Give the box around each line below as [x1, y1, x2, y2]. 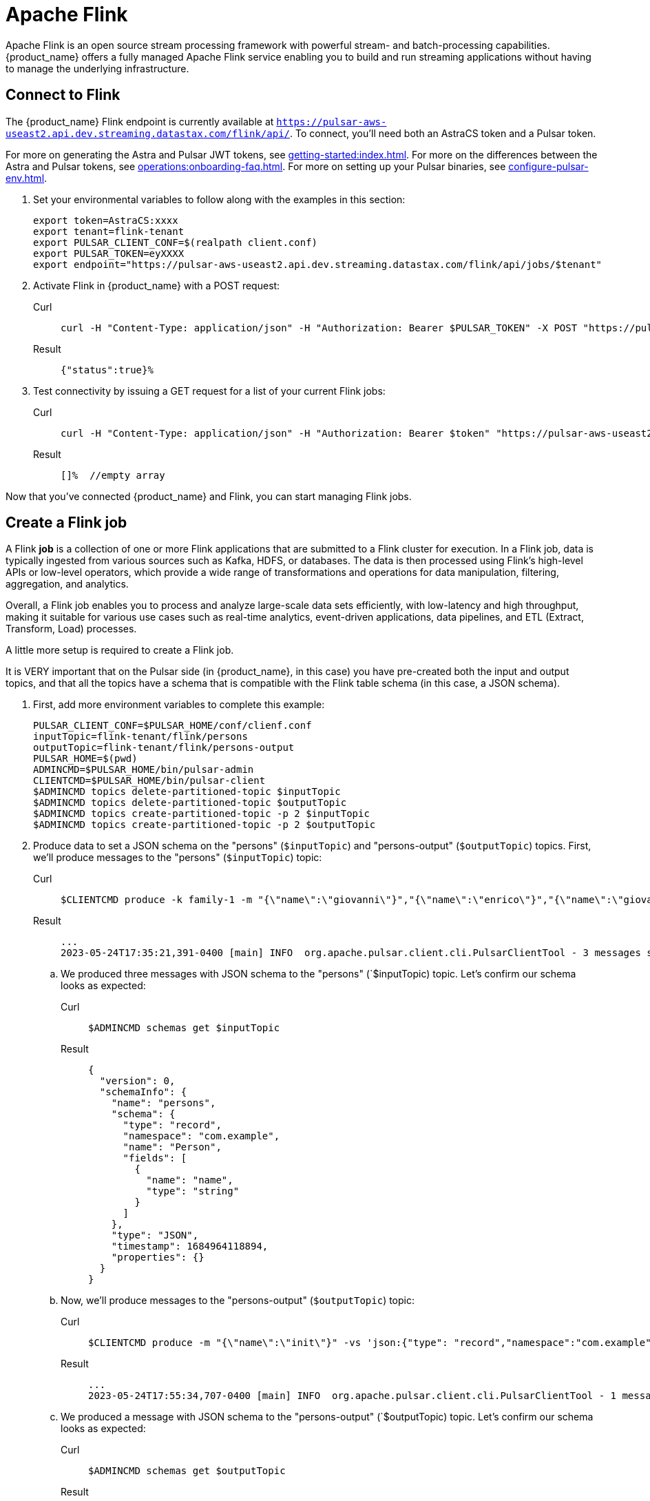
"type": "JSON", [111, 1230, 199, 1241]
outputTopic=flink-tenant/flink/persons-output [33, 742, 295, 754]
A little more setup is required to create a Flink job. [6, 644, 234, 656]
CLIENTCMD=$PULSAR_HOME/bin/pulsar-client [33, 775, 266, 787]
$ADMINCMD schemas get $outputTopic [88, 1465, 286, 1477]
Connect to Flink [6, 86, 120, 104]
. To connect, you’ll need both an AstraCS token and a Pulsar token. [290, 127, 596, 139]
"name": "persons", [111, 1097, 216, 1109]
